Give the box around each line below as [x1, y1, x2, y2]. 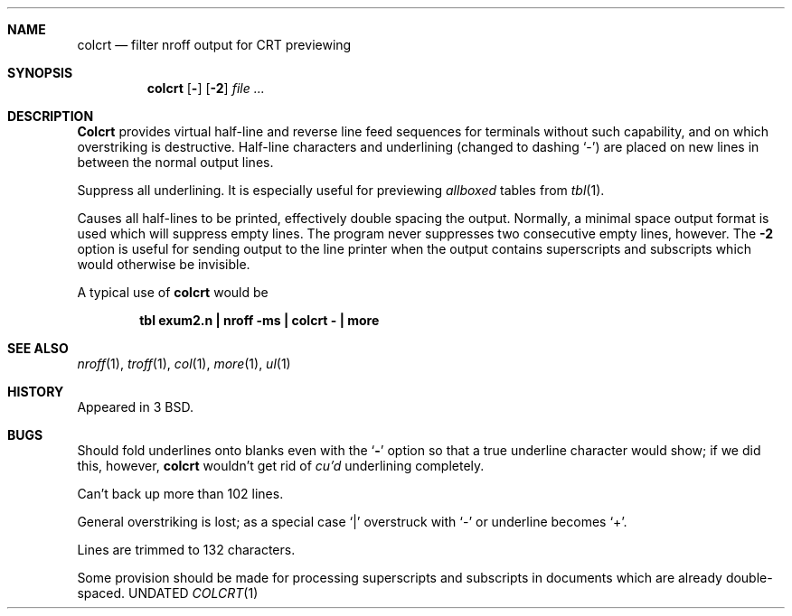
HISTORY [7, 384, 64, 399]
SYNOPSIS [7, 65, 73, 80]
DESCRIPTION [7, 108, 94, 124]
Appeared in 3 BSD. [77, 399, 193, 415]
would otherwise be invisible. [77, 257, 250, 272]
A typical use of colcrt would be [77, 285, 269, 300]
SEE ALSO [7, 341, 69, 356]
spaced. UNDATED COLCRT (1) [77, 585, 259, 601]
